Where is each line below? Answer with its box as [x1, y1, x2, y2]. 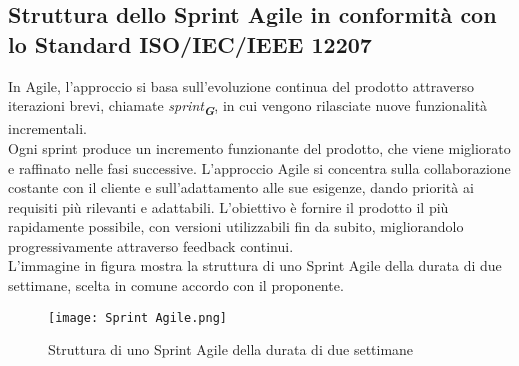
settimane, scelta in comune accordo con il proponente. [8, 275, 344, 296]
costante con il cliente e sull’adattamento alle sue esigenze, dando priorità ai [8, 177, 474, 198]
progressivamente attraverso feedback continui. [8, 235, 294, 256]
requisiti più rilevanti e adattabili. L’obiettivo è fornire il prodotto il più [8, 196, 449, 217]
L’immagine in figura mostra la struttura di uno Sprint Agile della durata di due [8, 255, 502, 276]
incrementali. [8, 118, 87, 139]
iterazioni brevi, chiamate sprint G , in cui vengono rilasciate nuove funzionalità [8, 95, 488, 119]
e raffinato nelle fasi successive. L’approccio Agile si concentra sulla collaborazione [8, 157, 511, 178]
